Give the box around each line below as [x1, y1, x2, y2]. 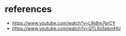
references [5, 3, 52, 15]
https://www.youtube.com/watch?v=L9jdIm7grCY [12, 20, 116, 26]
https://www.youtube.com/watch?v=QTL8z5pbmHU [12, 25, 121, 31]
